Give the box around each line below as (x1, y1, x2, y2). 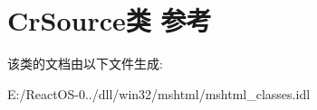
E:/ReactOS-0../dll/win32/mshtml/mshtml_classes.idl (7, 84, 311, 103)
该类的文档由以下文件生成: (7, 54, 163, 73)
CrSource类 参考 (7, 2, 212, 39)
